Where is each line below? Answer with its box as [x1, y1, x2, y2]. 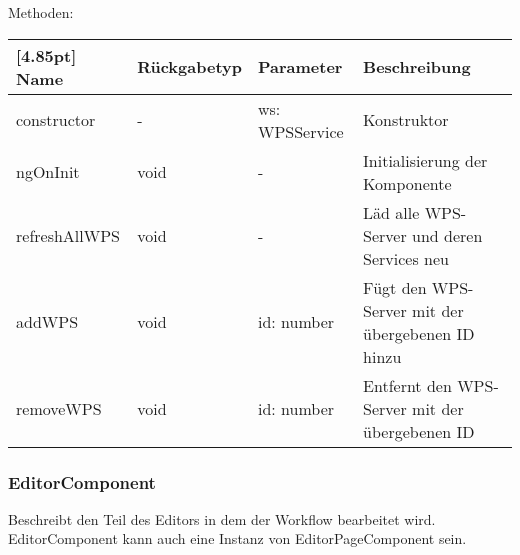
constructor [16, 108, 96, 132]
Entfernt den [363, 373, 452, 397]
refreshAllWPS [16, 223, 120, 247]
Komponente [363, 171, 452, 195]
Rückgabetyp [137, 55, 242, 79]
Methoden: [8, 2, 74, 22]
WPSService [257, 119, 344, 143]
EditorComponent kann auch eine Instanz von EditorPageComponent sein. [8, 528, 467, 549]
